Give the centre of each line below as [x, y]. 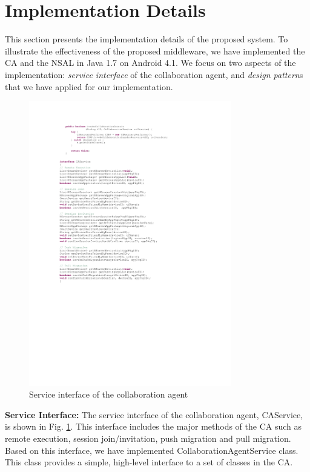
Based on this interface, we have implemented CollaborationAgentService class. [152, 450]
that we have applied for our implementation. [89, 86]
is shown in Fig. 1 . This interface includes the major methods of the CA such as [153, 426]
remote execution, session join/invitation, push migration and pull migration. [148, 438]
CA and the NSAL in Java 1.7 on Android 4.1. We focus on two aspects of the [150, 63]
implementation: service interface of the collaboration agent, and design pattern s [154, 74]
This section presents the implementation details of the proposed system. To [147, 39]
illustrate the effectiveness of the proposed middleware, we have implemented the [155, 51]
